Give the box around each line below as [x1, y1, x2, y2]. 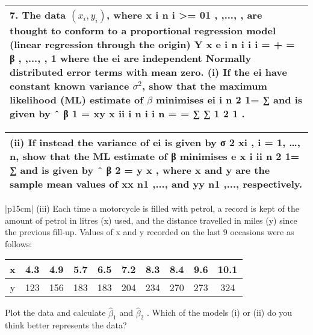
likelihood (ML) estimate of [10, 93, 143, 106]
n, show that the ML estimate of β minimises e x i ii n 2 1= [10, 149, 300, 163]
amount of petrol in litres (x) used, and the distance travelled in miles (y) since [5, 214, 297, 226]
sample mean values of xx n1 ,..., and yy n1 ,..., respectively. [10, 177, 303, 191]
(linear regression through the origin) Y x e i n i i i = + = [10, 37, 295, 51]
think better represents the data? [5, 319, 127, 331]
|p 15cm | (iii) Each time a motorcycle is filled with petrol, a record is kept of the [5, 202, 299, 214]
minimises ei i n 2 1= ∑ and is [156, 93, 303, 106]
